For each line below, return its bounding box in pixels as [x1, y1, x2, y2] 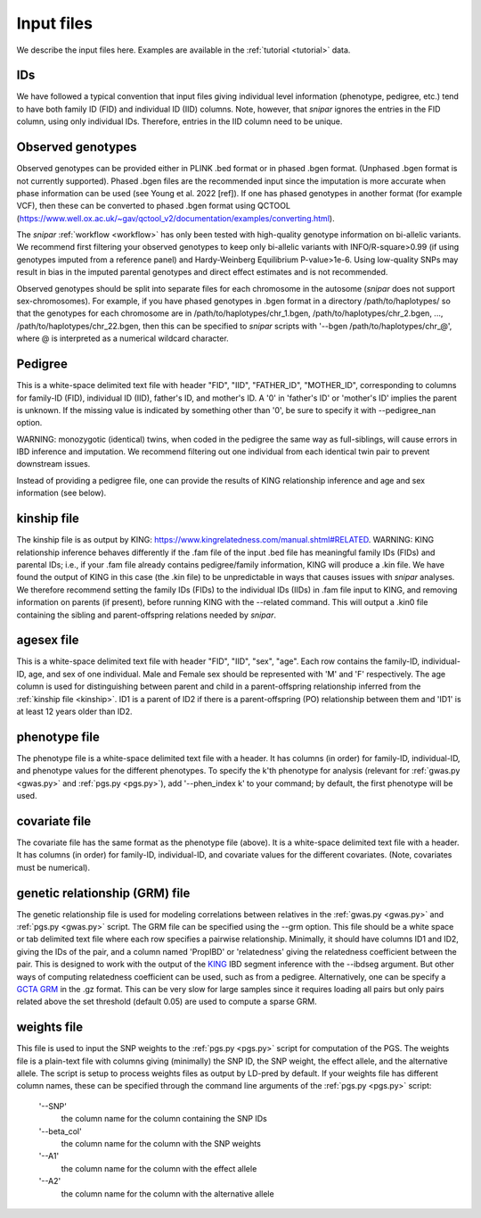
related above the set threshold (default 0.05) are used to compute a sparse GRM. [16, 996, 317, 1007]
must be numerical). [16, 862, 91, 873]
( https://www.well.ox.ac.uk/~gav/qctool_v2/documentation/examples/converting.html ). [16, 212, 335, 223]
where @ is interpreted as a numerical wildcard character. [16, 333, 229, 344]
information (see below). [16, 487, 107, 499]
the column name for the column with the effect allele [61, 1163, 257, 1173]
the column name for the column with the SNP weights [61, 1139, 262, 1149]
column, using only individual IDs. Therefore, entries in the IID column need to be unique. [16, 116, 343, 127]
